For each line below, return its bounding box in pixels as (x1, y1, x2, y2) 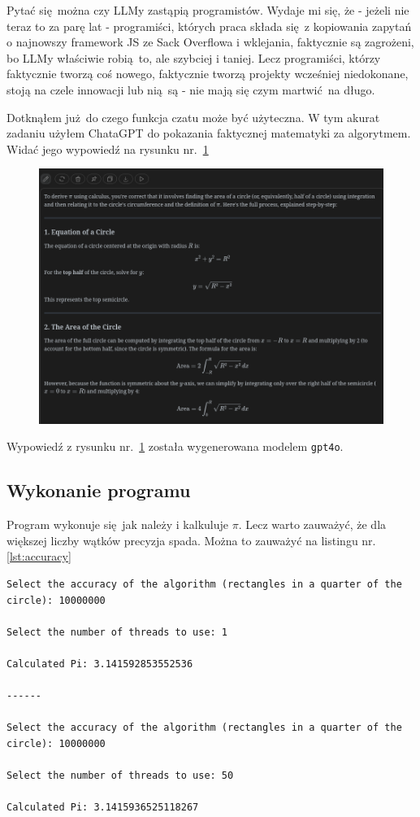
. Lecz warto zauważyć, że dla (238, 516, 387, 533)
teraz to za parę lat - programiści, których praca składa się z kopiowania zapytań (6, 17, 412, 34)
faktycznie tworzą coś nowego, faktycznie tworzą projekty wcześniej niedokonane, (6, 65, 409, 82)
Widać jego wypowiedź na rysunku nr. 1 (6, 140, 209, 157)
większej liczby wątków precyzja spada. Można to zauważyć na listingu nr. (6, 531, 376, 548)
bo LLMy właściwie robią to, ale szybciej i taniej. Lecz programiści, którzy (6, 49, 381, 66)
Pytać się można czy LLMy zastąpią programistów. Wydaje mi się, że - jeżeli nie (6, 2, 409, 18)
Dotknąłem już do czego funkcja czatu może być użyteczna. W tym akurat (6, 108, 380, 125)
